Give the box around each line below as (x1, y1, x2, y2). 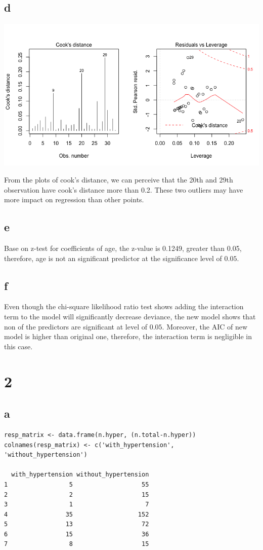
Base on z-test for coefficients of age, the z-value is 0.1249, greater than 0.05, (4, 243, 242, 253)
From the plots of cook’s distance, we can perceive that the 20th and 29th (4, 174, 233, 185)
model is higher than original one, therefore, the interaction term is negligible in (4, 331, 252, 342)
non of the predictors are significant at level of (4, 321, 147, 332)
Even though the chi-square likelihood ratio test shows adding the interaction (4, 301, 244, 312)
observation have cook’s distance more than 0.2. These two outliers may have (4, 184, 243, 195)
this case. (4, 341, 33, 351)
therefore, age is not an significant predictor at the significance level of (4, 252, 222, 263)
